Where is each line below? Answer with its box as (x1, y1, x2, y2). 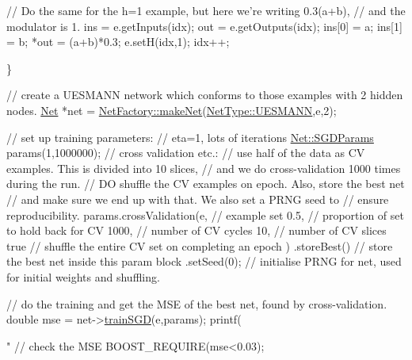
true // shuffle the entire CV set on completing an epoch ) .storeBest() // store (6, 237, 393, 254)
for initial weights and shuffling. (6, 268, 160, 285)
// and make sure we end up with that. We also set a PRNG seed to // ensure (6, 190, 389, 207)
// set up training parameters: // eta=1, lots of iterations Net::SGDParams (6, 128, 374, 145)
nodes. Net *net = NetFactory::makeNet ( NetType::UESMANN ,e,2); (6, 101, 337, 118)
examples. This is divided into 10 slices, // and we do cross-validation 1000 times (6, 159, 401, 176)
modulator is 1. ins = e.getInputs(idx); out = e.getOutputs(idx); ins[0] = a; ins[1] (6, 17, 402, 34)
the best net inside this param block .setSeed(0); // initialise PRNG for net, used (6, 253, 402, 270)
